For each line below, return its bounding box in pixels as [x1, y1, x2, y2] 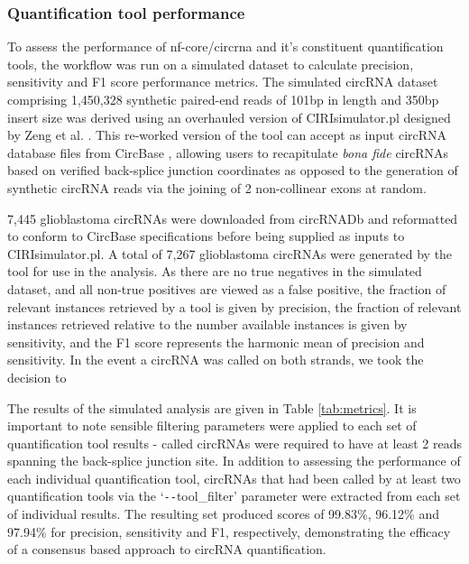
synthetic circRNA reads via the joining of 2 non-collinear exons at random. [7, 178, 427, 197]
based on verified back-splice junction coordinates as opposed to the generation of [7, 161, 458, 180]
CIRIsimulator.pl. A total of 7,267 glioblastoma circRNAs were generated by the [7, 244, 453, 263]
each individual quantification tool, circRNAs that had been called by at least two [7, 468, 461, 487]
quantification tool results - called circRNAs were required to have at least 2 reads [7, 433, 462, 452]
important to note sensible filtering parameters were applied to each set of [7, 416, 417, 435]
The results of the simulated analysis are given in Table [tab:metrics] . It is [7, 398, 417, 417]
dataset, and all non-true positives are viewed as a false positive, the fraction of [7, 279, 446, 298]
